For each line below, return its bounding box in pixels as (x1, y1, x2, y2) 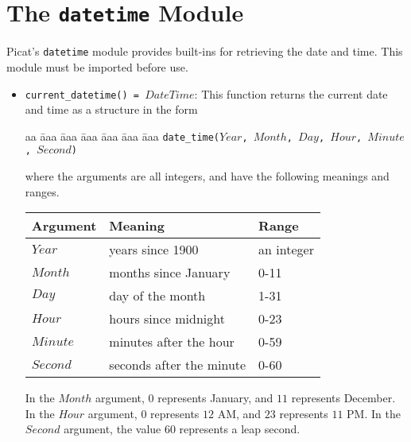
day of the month (109, 286, 206, 305)
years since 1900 (109, 240, 199, 259)
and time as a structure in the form (25, 101, 198, 118)
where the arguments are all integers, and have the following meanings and (25, 168, 390, 184)
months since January (109, 263, 231, 282)
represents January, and (157, 390, 273, 406)
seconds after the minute (109, 355, 246, 374)
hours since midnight (109, 309, 225, 328)
